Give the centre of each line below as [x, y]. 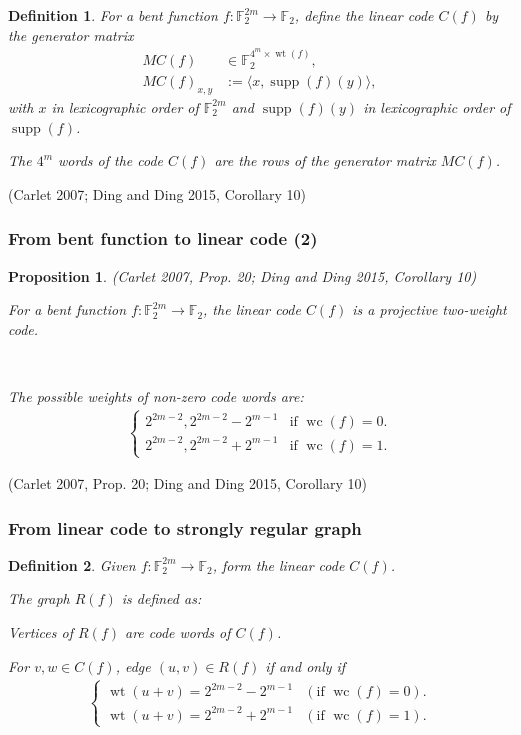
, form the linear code [278, 564]
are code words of [177, 632]
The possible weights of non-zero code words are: [156, 395]
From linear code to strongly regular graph [185, 527]
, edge [133, 665]
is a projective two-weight [429, 309]
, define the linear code [364, 15]
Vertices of [40, 632]
